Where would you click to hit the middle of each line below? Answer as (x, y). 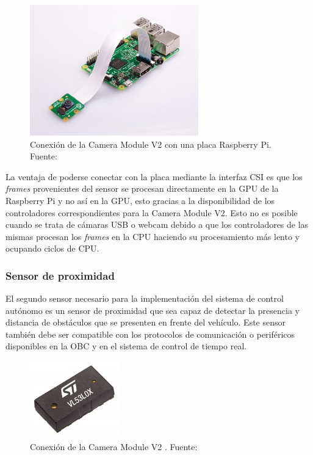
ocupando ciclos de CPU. (52, 248)
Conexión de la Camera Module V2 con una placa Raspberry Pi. (151, 144)
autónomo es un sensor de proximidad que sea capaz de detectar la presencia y (153, 310)
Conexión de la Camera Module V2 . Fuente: (114, 447)
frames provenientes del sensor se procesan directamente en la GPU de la (142, 188)
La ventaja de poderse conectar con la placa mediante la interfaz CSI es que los (154, 176)
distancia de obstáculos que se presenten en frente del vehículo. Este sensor (146, 322)
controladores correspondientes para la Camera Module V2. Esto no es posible (152, 212)
